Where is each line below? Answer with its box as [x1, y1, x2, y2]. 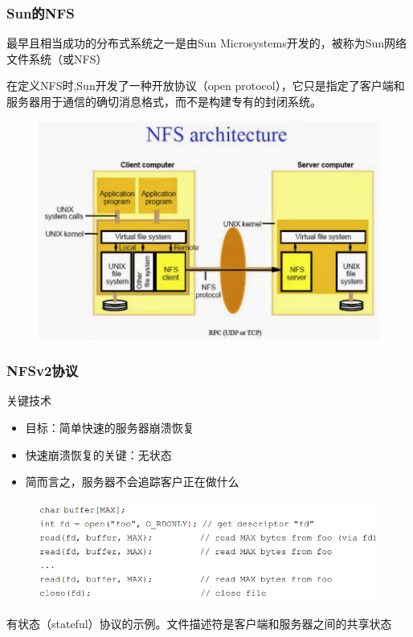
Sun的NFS [6, 2, 75, 22]
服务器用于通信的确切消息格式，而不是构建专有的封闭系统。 [6, 93, 321, 109]
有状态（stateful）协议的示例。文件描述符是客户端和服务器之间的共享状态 [6, 615, 392, 632]
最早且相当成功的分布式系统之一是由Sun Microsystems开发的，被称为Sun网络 [6, 35, 407, 51]
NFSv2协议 [6, 361, 79, 381]
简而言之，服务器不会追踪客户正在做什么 [25, 473, 239, 490]
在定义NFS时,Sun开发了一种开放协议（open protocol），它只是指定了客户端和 [6, 77, 405, 94]
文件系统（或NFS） [6, 50, 108, 67]
